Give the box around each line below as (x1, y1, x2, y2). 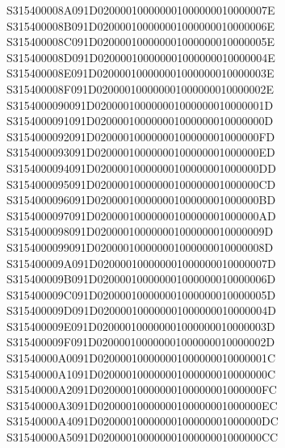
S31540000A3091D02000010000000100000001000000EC (6, 396, 278, 413)
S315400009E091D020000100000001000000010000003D (6, 317, 275, 334)
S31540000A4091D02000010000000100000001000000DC (6, 412, 279, 429)
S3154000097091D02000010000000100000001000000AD (6, 207, 276, 224)
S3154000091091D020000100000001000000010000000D (6, 112, 274, 129)
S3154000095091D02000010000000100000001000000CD (6, 175, 276, 192)
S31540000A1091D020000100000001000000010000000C (6, 365, 276, 382)
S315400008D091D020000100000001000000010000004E (6, 48, 275, 65)
